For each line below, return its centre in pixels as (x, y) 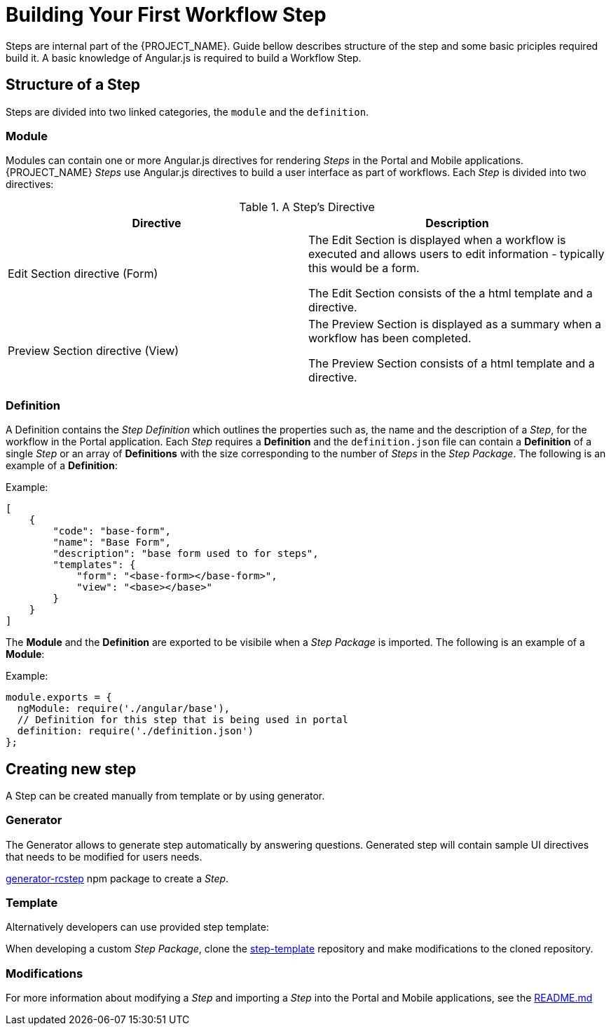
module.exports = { (59, 698)
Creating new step (71, 769)
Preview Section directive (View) (94, 351)
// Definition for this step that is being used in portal (183, 720)
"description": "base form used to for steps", (186, 554)
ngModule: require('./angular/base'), (124, 709)
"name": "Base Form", (112, 543)
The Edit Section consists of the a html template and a (451, 294)
